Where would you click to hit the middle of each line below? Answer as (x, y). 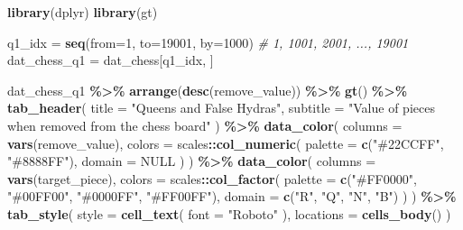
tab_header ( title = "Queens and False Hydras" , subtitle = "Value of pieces (221, 108)
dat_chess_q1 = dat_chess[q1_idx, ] (111, 60)
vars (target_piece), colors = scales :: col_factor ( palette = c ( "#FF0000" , (212, 178)
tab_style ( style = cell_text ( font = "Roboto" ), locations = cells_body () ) (229, 213)
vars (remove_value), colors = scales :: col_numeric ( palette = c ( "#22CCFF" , (226, 143)
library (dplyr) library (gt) (83, 12)
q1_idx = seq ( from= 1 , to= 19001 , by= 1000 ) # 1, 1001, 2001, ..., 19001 (208, 42)
